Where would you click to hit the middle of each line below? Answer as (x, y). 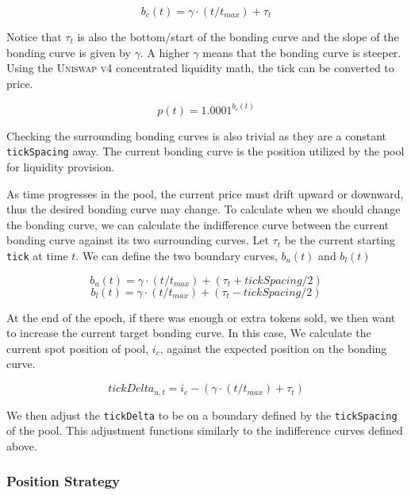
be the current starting (340, 240)
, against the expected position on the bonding (273, 348)
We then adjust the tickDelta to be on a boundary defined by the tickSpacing (202, 414)
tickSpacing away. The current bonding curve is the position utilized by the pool (205, 151)
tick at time (37, 256)
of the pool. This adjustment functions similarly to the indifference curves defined (205, 430)
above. (22, 445)
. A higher (165, 52)
